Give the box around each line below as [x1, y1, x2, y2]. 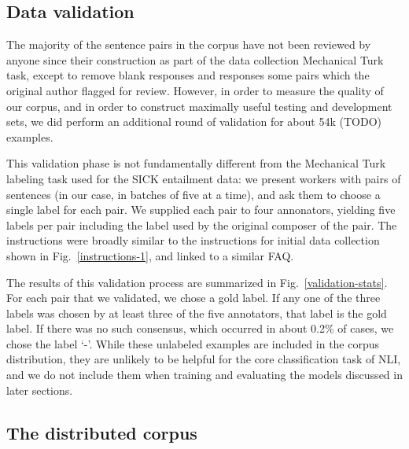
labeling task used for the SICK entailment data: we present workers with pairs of [6, 170, 401, 186]
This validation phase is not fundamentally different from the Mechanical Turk [6, 155, 386, 171]
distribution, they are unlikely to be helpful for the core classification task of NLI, [6, 351, 401, 367]
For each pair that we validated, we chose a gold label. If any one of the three [6, 289, 381, 306]
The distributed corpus [6, 420, 197, 444]
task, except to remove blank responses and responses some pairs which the [6, 67, 370, 83]
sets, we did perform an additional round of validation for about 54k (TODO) [6, 113, 381, 130]
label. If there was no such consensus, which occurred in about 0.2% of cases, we [6, 320, 394, 337]
